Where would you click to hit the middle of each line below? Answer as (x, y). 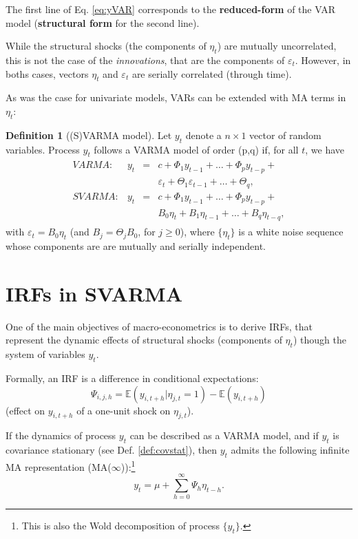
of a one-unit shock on (124, 410)
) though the (319, 340)
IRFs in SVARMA (94, 293)
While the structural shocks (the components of (106, 46)
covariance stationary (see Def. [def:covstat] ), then (111, 450)
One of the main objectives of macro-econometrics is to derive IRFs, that (159, 326)
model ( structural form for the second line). (103, 22)
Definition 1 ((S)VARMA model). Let (89, 135)
